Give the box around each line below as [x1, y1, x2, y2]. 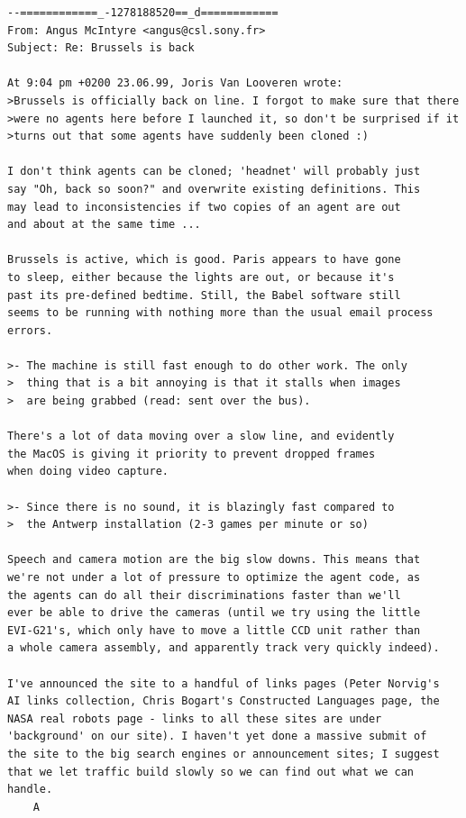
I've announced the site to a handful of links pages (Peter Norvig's [7, 677, 440, 690]
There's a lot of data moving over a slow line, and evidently [7, 430, 395, 443]
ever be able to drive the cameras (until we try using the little [7, 606, 421, 620]
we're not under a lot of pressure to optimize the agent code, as [7, 571, 421, 584]
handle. [7, 783, 53, 796]
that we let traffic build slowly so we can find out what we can [7, 765, 415, 778]
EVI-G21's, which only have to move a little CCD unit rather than [7, 623, 421, 637]
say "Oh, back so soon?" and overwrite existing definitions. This [7, 182, 421, 195]
